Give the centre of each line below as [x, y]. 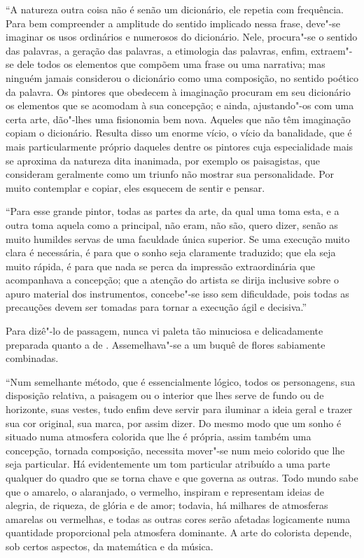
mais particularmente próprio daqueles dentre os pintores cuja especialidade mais [180, 146]
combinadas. [32, 358]
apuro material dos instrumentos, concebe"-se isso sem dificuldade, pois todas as [177, 293]
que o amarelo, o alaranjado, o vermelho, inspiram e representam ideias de [165, 491]
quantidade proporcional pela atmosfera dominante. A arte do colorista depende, [179, 532]
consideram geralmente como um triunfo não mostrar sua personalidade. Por [170, 174]
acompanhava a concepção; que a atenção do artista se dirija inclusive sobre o [172, 280]
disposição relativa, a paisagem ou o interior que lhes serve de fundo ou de [165, 395]
